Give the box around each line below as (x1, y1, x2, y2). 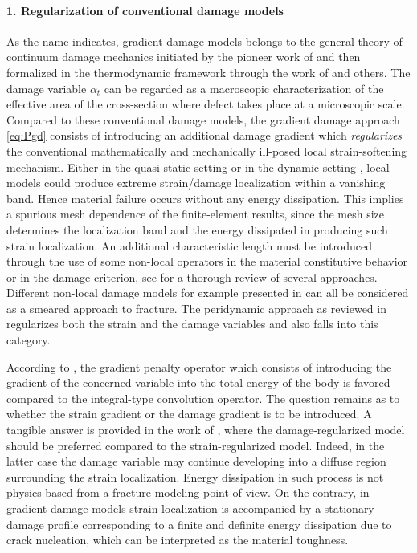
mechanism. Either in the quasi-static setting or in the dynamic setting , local (6, 158, 390, 175)
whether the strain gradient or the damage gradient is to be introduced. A (6, 405, 372, 422)
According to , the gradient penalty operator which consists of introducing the (6, 358, 392, 375)
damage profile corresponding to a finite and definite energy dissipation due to (6, 515, 392, 532)
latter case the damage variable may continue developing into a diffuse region (6, 453, 386, 470)
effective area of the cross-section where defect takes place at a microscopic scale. (6, 96, 405, 112)
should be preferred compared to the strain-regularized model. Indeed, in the (6, 437, 385, 453)
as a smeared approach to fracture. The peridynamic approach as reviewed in (6, 299, 386, 316)
